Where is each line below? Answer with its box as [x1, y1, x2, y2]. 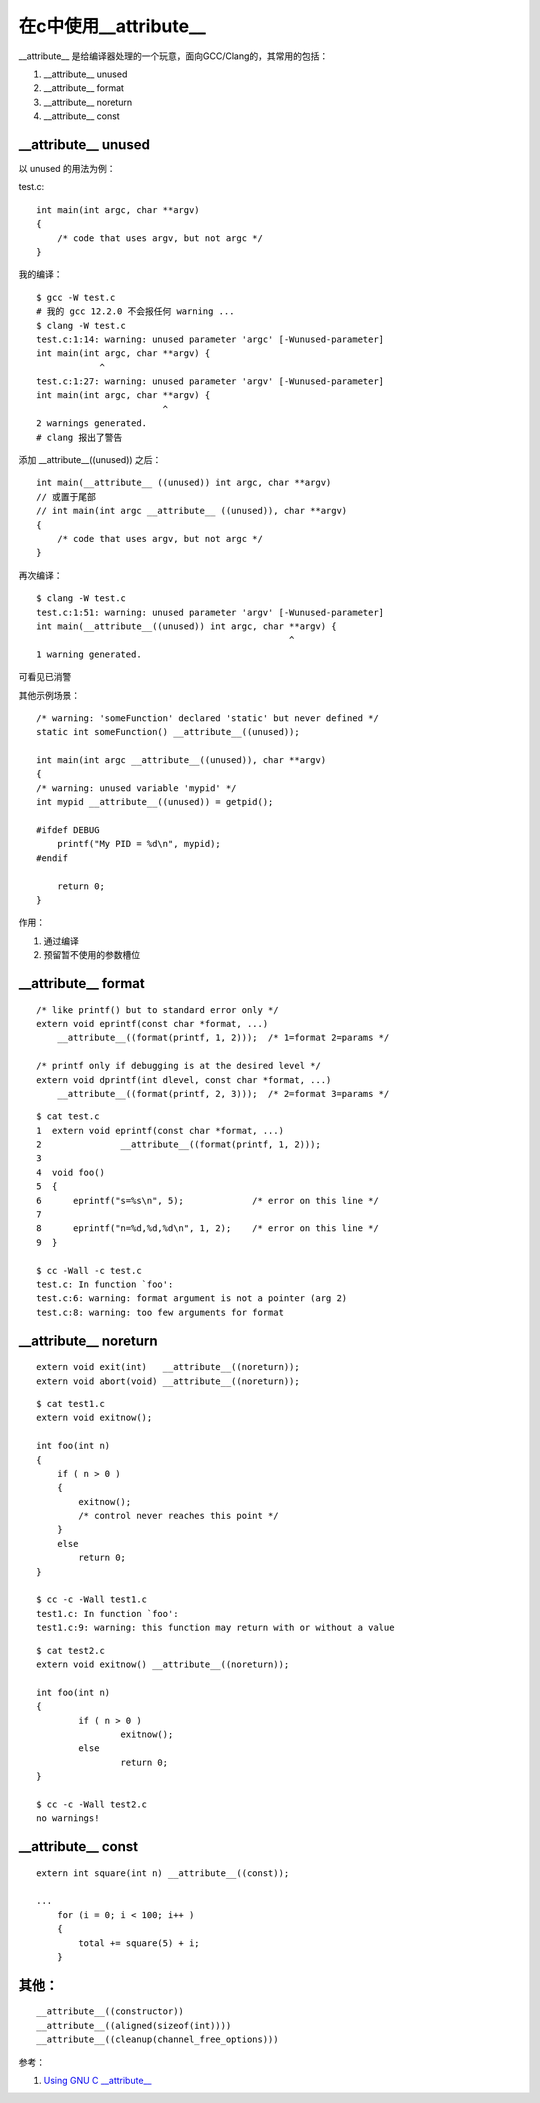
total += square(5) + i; [78, 1937, 200, 1949]
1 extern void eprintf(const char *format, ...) [36, 1125, 285, 1136]
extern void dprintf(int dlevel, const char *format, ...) [36, 1074, 332, 1085]
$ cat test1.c [36, 1398, 105, 1409]
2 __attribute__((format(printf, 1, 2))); [36, 1139, 322, 1150]
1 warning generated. [36, 648, 142, 660]
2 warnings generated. [36, 418, 148, 429]
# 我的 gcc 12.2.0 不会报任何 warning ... [36, 306, 235, 317]
